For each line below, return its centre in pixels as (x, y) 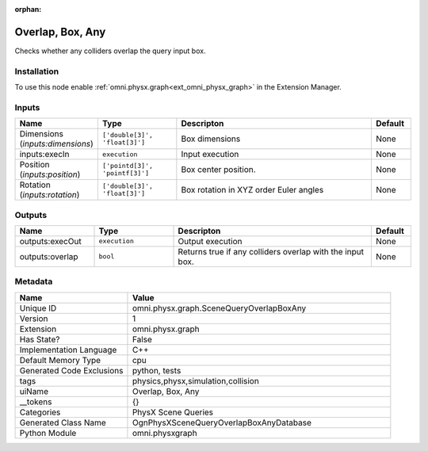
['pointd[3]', (128, 166)
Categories (40, 412)
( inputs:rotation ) (50, 195)
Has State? (40, 339)
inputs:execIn (45, 155)
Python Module (48, 433)
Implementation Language (68, 350)
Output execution (210, 241)
